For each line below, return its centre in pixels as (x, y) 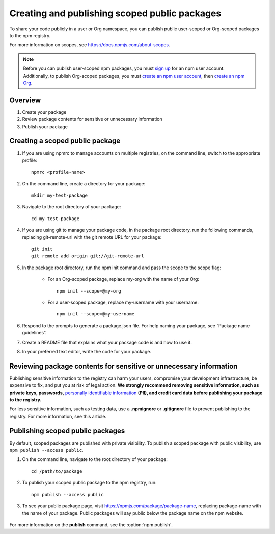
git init (42, 249)
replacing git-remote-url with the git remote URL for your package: (92, 237)
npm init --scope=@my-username (96, 314)
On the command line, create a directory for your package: (84, 183)
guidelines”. (34, 333)
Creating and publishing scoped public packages (115, 13)
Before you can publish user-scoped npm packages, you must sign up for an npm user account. (124, 68)
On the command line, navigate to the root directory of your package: (95, 459)
